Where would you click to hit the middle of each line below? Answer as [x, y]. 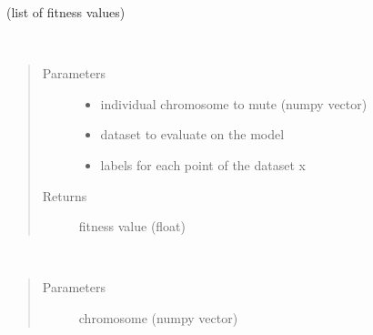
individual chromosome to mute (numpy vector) [234, 103]
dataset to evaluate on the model [192, 134]
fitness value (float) [132, 226]
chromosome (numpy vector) [158, 317]
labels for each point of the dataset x [203, 164]
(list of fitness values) [66, 12]
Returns [65, 195]
